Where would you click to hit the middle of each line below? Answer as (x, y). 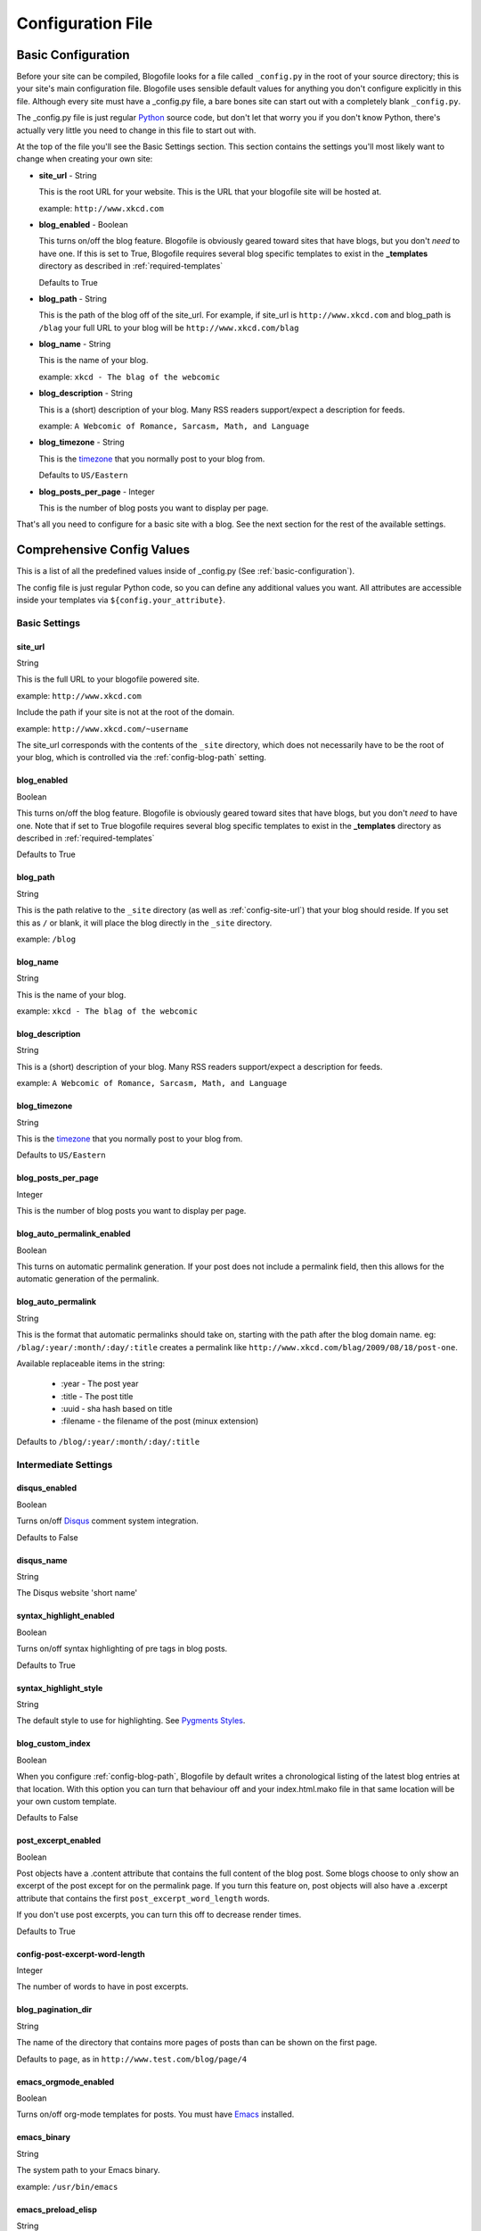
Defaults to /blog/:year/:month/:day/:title (108, 1441)
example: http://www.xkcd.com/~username (102, 728)
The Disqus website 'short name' (77, 1593)
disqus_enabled (47, 1488)
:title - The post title (97, 1396)
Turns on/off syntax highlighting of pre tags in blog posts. (122, 1649)
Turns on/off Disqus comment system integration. (108, 1521)
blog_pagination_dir (54, 2010)
